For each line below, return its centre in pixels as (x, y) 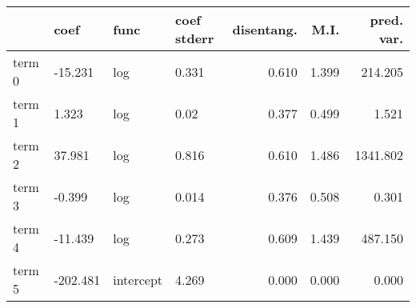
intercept (138, 279)
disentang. (265, 29)
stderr (195, 38)
